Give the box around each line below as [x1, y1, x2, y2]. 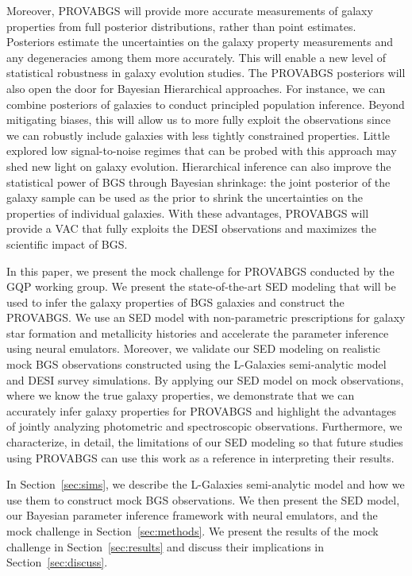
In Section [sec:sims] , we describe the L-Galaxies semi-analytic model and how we [6, 476, 405, 493]
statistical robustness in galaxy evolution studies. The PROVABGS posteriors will [6, 64, 406, 81]
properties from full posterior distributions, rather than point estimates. [6, 17, 356, 34]
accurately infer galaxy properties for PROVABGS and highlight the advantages [6, 402, 397, 419]
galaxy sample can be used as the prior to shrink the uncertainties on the [6, 189, 363, 206]
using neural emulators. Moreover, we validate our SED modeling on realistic [6, 340, 381, 357]
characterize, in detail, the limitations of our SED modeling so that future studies [6, 434, 403, 450]
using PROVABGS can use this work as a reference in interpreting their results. [6, 449, 395, 466]
